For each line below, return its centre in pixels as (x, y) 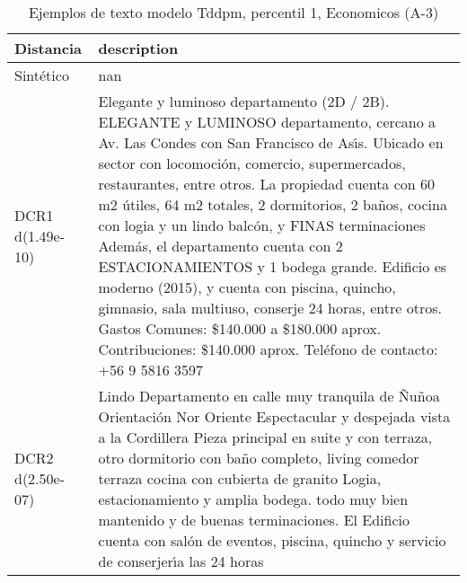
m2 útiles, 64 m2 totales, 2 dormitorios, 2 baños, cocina (273, 204)
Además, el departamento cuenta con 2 (220, 246)
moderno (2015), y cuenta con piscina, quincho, (247, 287)
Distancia (48, 48)
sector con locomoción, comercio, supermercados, (252, 163)
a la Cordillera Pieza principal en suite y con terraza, (265, 437)
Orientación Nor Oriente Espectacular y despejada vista (274, 416)
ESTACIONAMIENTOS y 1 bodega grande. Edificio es (273, 266)
